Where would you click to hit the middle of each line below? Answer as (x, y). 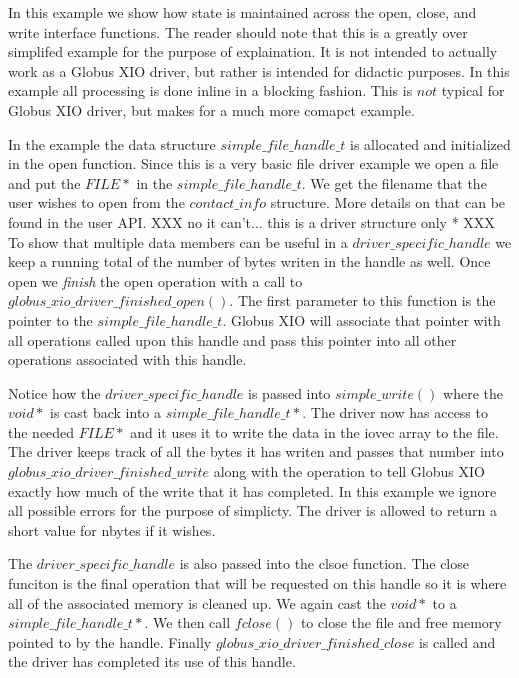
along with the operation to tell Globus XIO (349, 471)
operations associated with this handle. (127, 359)
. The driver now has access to (395, 412)
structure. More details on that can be (388, 202)
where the (473, 392)
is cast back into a (106, 412)
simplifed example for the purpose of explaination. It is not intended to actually (253, 51)
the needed (41, 431)
